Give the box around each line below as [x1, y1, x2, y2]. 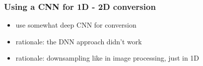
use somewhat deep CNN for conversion [15, 20, 136, 30]
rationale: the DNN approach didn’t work [15, 36, 142, 46]
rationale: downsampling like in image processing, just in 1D [15, 53, 200, 63]
